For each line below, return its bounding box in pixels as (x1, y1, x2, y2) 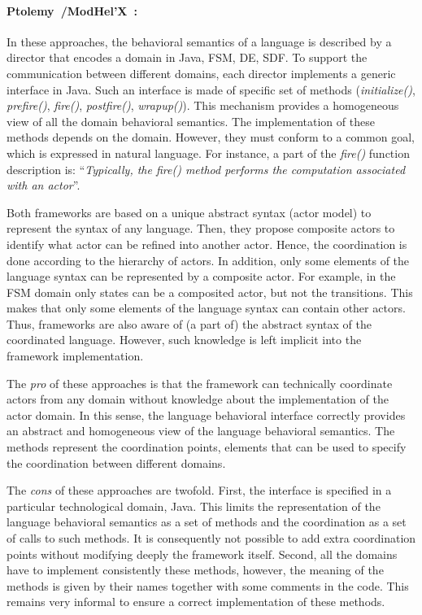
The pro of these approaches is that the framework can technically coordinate (7, 374, 393, 391)
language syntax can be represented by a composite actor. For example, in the (7, 268, 396, 285)
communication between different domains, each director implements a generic (7, 64, 396, 81)
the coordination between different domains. (7, 454, 226, 471)
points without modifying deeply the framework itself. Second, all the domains (7, 545, 398, 562)
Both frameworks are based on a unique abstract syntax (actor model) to (7, 203, 372, 220)
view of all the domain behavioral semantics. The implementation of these (7, 112, 375, 129)
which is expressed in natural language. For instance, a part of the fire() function (7, 144, 410, 161)
